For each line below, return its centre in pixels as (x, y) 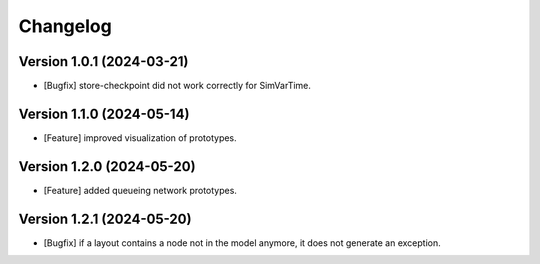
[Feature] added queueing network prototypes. (140, 190)
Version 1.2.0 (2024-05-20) (107, 166)
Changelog (65, 26)
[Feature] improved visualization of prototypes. (140, 137)
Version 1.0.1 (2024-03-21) (103, 61)
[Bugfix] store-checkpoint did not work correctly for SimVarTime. (177, 86)
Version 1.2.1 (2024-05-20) (105, 218)
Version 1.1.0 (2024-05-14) (104, 113)
